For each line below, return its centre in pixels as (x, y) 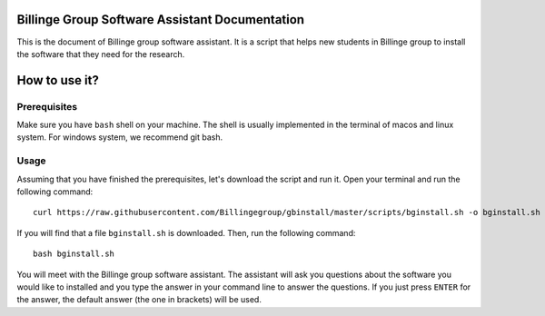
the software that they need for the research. (101, 54)
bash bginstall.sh (74, 254)
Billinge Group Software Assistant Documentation (160, 20)
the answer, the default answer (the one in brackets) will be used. (139, 300)
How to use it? (58, 80)
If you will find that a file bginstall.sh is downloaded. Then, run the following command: (186, 232)
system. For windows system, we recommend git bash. (120, 137)
